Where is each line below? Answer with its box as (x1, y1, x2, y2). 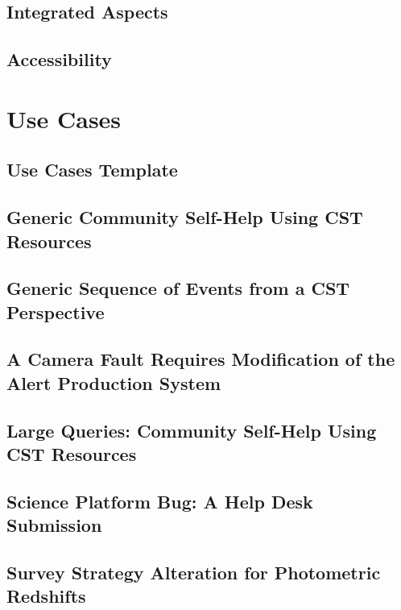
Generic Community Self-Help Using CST (6, 205, 363, 230)
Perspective (6, 299, 105, 324)
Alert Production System (6, 370, 221, 395)
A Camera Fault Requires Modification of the (6, 346, 395, 371)
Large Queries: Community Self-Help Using (6, 417, 377, 442)
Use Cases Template (6, 157, 178, 182)
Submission (6, 512, 102, 537)
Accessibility (6, 47, 112, 72)
